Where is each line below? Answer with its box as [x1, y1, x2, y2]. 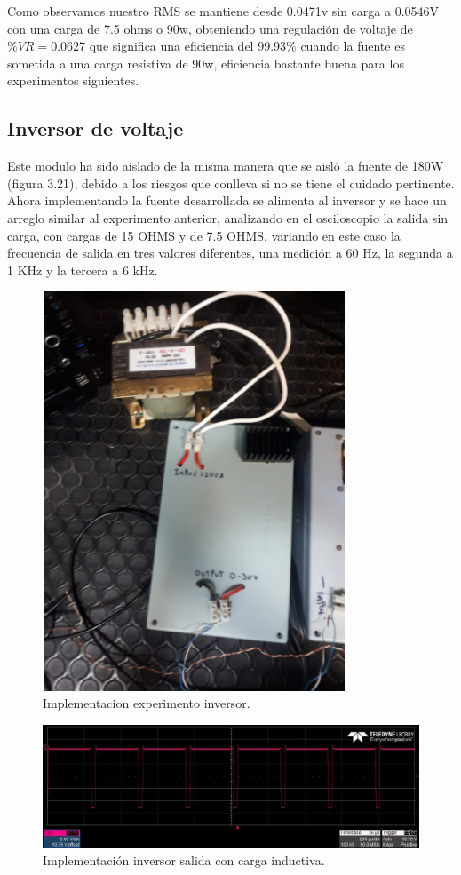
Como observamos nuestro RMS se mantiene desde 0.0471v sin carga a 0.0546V [7, 2, 440, 20]
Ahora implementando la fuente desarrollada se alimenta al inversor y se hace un [7, 191, 447, 210]
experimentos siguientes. [7, 71, 139, 90]
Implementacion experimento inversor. [43, 694, 250, 712]
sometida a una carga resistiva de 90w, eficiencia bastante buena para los [7, 53, 404, 72]
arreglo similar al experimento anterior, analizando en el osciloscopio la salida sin [7, 208, 449, 227]
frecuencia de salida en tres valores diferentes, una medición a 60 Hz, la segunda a [7, 243, 453, 262]
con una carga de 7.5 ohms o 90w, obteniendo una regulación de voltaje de [7, 19, 413, 37]
